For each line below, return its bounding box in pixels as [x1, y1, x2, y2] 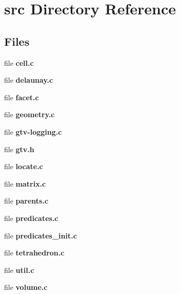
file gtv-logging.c [4, 126, 62, 137]
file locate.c [4, 161, 43, 172]
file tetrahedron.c [4, 247, 65, 258]
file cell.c [4, 57, 34, 68]
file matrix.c [4, 178, 46, 189]
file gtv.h [4, 143, 34, 154]
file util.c [4, 264, 34, 275]
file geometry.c [4, 109, 55, 120]
